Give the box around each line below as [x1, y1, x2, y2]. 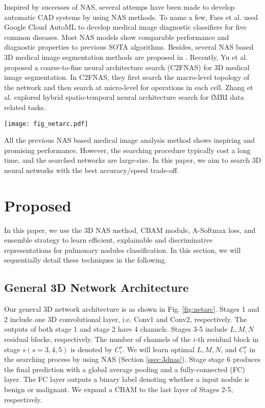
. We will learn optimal [123, 343, 195, 354]
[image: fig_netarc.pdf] [4, 120, 88, 127]
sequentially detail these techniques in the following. [4, 254, 167, 265]
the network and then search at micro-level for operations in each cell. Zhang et [4, 81, 253, 92]
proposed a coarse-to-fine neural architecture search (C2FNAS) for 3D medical [4, 61, 250, 72]
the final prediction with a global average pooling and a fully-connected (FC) [4, 363, 246, 374]
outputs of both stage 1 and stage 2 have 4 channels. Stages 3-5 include [4, 324, 228, 334]
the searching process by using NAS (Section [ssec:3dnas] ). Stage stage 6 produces [4, 354, 261, 364]
